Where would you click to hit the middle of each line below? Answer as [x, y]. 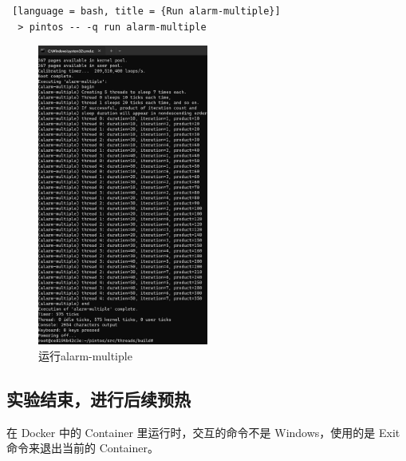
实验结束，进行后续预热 [99, 399]
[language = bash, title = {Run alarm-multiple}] [146, 11]
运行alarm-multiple [85, 356]
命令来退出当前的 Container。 [83, 448]
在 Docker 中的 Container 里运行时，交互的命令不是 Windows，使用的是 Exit [203, 432]
